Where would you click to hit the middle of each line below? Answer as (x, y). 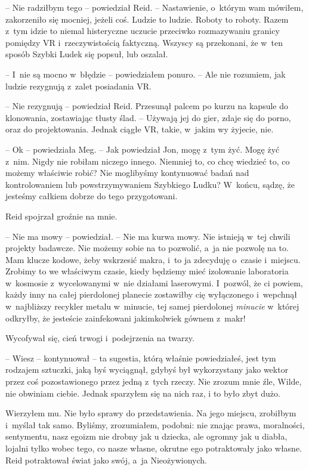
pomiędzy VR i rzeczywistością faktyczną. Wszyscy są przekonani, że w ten (144, 42)
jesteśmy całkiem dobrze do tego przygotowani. (92, 196)
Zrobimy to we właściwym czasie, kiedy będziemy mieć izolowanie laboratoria (147, 271)
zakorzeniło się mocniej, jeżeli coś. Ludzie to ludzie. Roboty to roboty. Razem (147, 19)
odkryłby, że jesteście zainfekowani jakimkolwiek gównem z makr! (126, 318)
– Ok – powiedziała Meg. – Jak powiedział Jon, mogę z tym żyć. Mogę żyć (143, 149)
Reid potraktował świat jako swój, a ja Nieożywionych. (106, 460)
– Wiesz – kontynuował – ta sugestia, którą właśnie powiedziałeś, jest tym (141, 358)
